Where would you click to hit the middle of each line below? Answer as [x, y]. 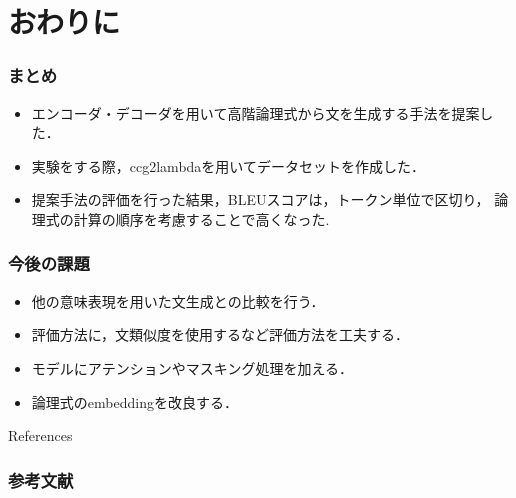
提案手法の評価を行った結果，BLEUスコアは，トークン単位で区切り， [260, 199]
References [40, 435]
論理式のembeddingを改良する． [134, 401]
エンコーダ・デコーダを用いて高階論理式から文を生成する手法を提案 [255, 112]
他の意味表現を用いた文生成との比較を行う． [178, 300]
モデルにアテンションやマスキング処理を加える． [192, 367]
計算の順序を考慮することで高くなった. [201, 218]
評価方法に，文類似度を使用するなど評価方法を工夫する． [220, 334]
